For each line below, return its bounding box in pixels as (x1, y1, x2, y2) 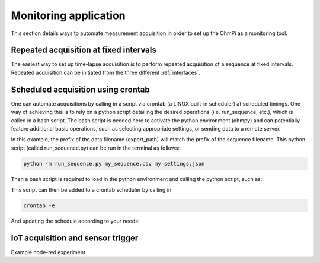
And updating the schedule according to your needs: (11, 217, 140, 225)
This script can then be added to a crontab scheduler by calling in (11, 186, 172, 194)
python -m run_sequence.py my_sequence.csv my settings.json (23, 160, 205, 167)
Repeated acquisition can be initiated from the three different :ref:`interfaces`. (11, 69, 201, 76)
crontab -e (23, 202, 55, 209)
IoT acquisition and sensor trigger (11, 233, 139, 243)
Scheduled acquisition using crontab (11, 84, 151, 94)
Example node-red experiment (11, 248, 86, 255)
